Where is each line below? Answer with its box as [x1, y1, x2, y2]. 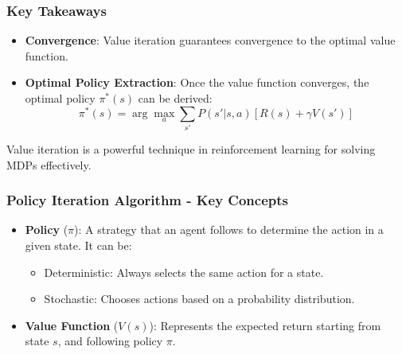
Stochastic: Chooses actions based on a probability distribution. [44, 290, 355, 307]
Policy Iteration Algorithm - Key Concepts [6, 190, 288, 210]
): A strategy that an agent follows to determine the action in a [74, 221, 384, 238]
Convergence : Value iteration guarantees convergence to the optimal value [25, 32, 396, 49]
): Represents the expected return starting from [149, 317, 381, 333]
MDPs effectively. [6, 156, 92, 173]
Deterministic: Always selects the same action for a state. [44, 263, 324, 280]
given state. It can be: [25, 237, 132, 253]
